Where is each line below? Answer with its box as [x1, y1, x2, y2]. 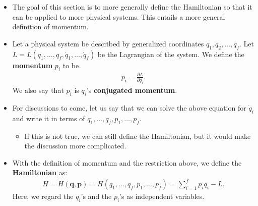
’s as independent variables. [119, 191, 205, 201]
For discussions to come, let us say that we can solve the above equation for [12, 102, 246, 113]
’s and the [81, 191, 112, 201]
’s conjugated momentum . [86, 85, 177, 95]
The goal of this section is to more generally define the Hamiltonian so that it [12, 2, 252, 12]
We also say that [12, 85, 64, 95]
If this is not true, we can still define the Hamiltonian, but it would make [24, 130, 251, 141]
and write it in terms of [12, 113, 85, 123]
